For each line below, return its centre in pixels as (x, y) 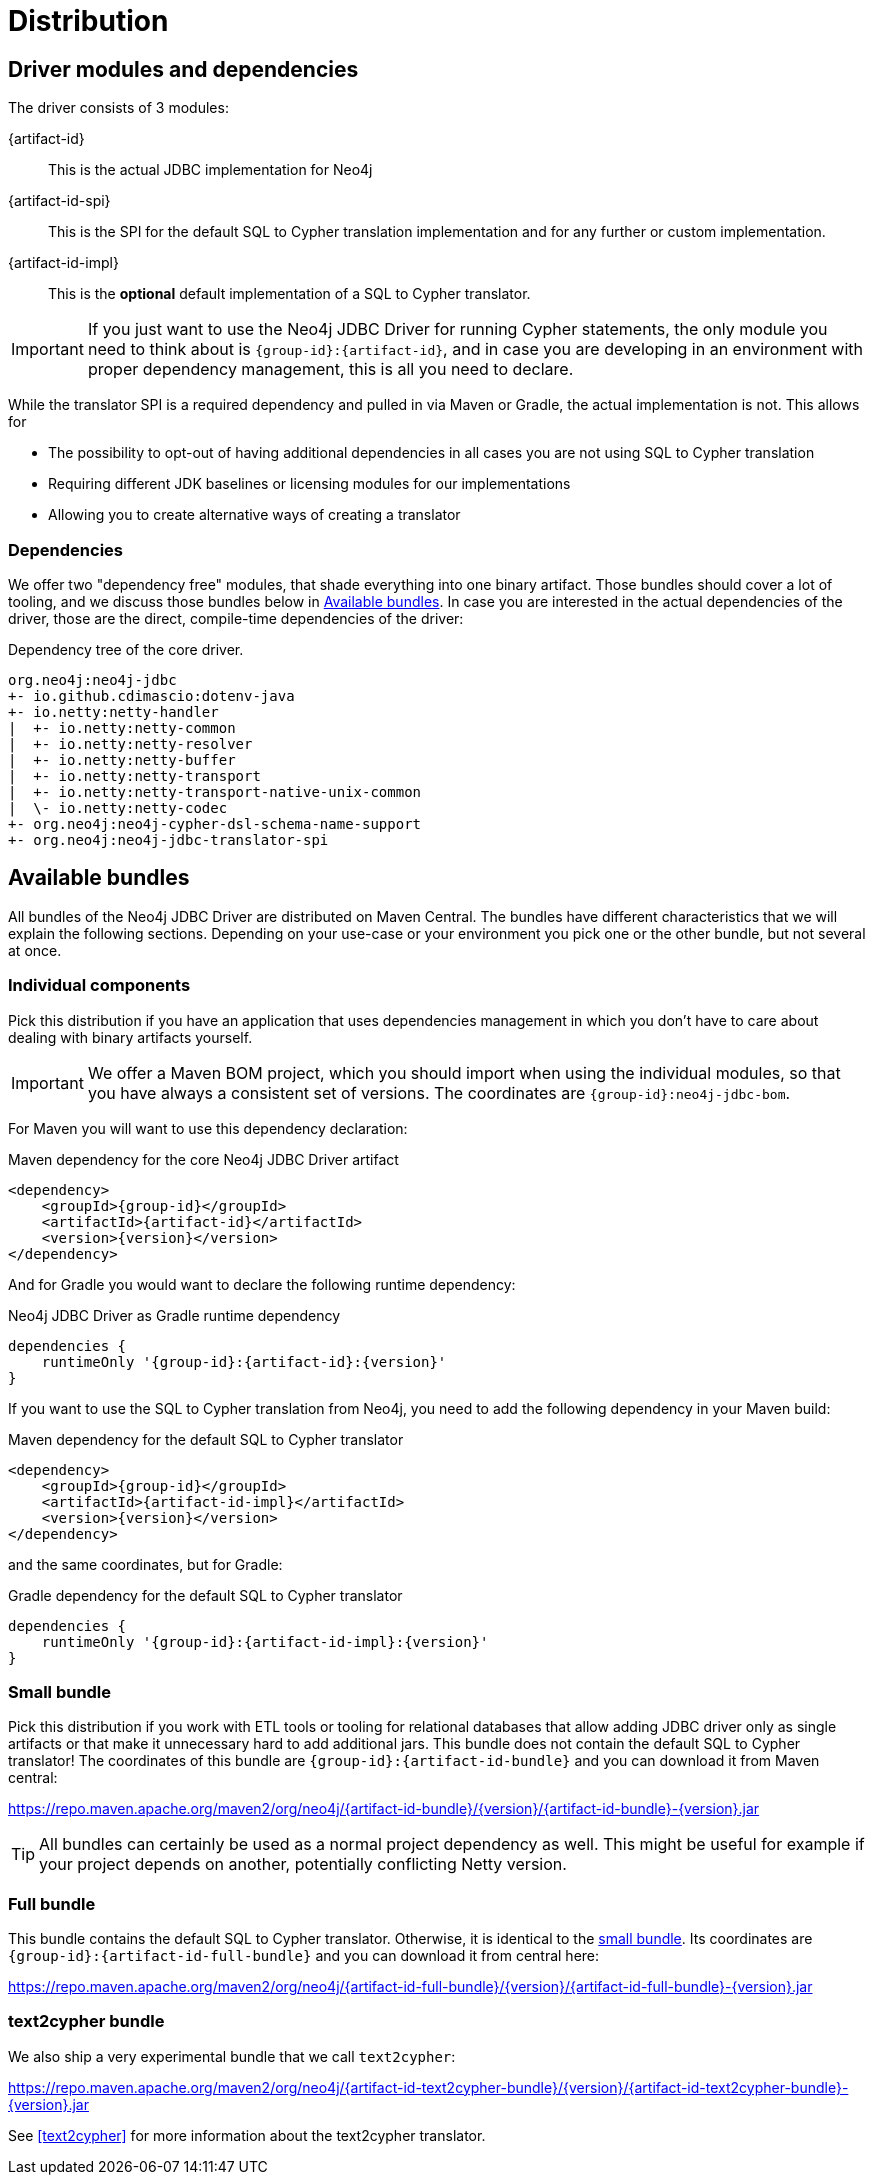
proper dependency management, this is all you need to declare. (330, 369)
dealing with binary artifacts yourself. (130, 1037)
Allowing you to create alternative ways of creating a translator (254, 515)
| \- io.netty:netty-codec (118, 807)
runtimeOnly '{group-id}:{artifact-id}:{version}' (244, 1361)
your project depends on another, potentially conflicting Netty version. (303, 1864)
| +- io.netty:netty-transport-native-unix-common (215, 791)
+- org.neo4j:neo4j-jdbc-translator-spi (168, 839)
